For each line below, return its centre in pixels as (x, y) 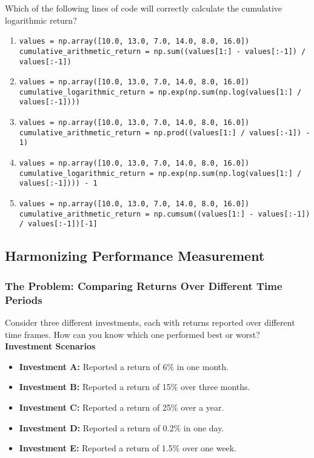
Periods (24, 299)
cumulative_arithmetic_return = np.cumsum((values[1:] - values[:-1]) (165, 214)
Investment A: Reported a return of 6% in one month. (124, 366)
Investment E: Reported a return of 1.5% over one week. (128, 448)
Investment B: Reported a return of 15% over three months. (135, 387)
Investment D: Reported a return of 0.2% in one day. (122, 427)
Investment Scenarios (50, 346)
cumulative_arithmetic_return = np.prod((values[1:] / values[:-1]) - (165, 133)
